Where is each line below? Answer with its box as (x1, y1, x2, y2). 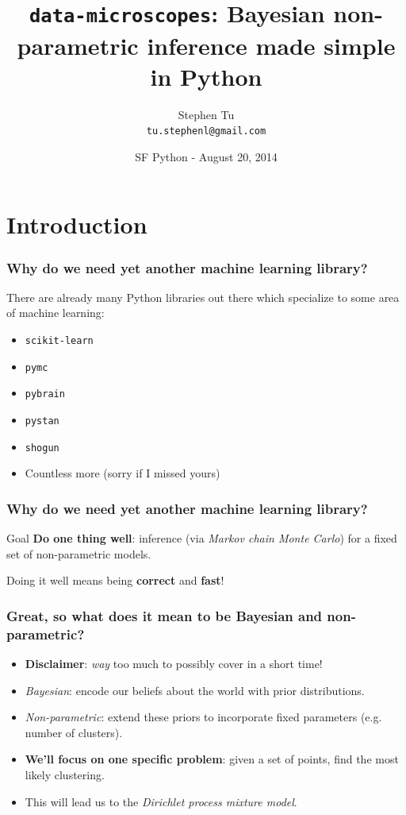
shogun (25, 442, 59, 454)
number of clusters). (25, 724, 123, 740)
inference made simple (147, 29, 396, 61)
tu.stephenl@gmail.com (146, 126, 266, 137)
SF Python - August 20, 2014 (135, 148, 278, 164)
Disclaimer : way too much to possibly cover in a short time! (25, 655, 323, 672)
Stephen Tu (178, 106, 235, 122)
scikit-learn (25, 335, 94, 347)
